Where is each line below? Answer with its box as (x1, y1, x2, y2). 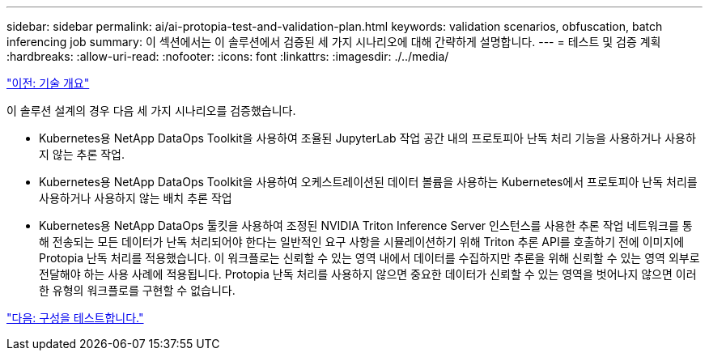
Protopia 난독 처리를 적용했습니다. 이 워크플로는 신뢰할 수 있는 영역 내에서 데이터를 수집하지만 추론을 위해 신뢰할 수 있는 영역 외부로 (39, 251, 700, 265)
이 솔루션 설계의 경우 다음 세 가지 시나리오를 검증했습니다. (6, 104, 296, 117)
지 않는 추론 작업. (39, 147, 125, 161)
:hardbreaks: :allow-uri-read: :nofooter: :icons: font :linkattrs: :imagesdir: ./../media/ (6, 49, 449, 63)
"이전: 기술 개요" (6, 76, 90, 90)
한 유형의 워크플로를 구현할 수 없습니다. (39, 283, 236, 297)
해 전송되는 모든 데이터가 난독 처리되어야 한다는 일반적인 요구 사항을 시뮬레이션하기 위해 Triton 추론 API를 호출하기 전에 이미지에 (39, 235, 685, 249)
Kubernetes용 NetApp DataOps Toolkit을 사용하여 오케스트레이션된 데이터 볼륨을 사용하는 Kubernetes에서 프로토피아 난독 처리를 (39, 175, 698, 189)
